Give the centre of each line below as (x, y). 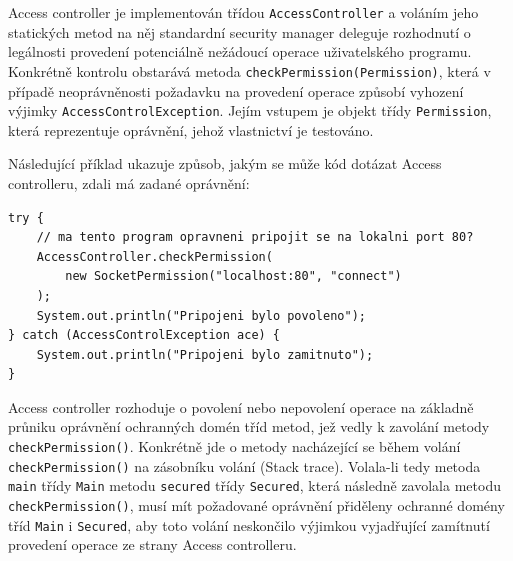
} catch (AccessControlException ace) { (144, 335)
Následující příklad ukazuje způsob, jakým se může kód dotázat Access (225, 163)
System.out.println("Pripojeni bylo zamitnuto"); (205, 354)
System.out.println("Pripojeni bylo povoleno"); (201, 315)
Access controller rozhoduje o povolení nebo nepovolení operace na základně (241, 406)
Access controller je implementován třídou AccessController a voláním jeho (243, 12)
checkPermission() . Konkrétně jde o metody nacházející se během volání (234, 446)
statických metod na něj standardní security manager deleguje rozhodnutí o (239, 31)
